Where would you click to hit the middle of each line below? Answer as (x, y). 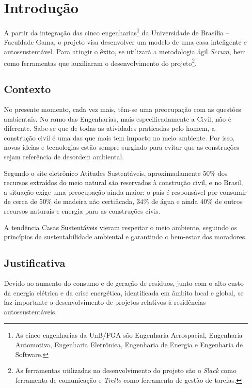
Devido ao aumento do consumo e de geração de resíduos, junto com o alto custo (124, 283)
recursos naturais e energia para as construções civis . (82, 210)
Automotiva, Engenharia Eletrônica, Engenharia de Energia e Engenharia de (129, 344)
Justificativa (35, 263)
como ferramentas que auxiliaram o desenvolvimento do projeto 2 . (100, 62)
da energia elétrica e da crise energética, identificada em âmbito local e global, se (124, 292)
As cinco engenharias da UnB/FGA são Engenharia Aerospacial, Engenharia (129, 335)
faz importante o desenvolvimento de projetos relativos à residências (105, 302)
